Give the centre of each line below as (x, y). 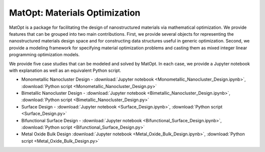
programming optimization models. (44, 55)
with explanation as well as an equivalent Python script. (65, 70)
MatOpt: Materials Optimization (75, 13)
